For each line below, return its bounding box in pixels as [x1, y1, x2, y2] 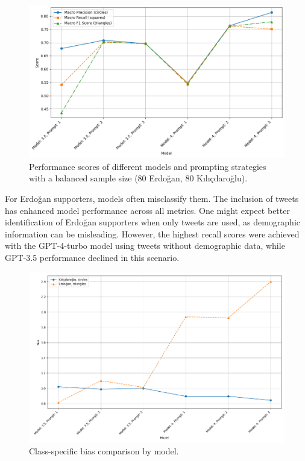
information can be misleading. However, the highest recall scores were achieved [5, 227, 300, 240]
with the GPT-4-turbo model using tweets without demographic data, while [5, 239, 285, 252]
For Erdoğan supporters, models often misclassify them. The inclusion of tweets [5, 192, 299, 204]
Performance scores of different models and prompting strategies [29, 160, 266, 172]
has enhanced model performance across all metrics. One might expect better [5, 204, 290, 216]
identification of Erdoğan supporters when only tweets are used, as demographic [5, 216, 301, 228]
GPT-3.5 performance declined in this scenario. [5, 251, 180, 263]
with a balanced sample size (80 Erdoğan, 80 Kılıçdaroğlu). [29, 172, 248, 184]
